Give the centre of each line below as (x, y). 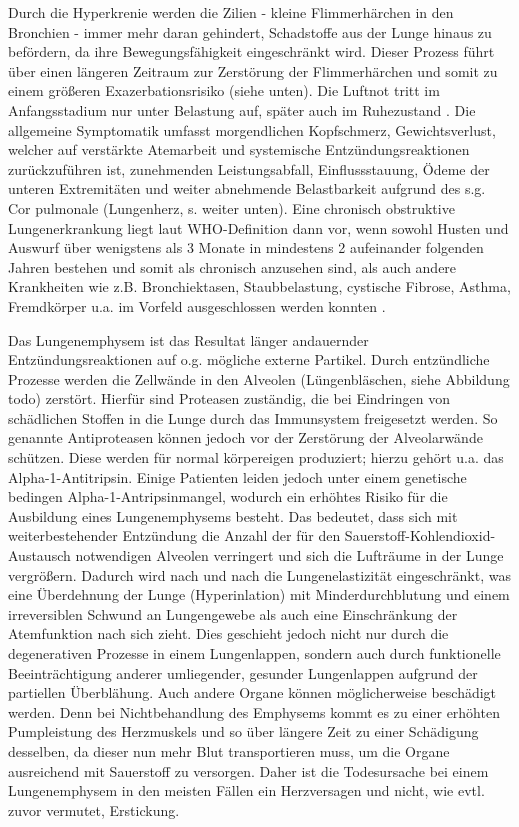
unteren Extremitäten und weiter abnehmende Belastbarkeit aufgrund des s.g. (247, 188)
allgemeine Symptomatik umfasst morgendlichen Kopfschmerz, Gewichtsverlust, (252, 129)
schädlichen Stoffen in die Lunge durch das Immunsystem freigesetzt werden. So (253, 417)
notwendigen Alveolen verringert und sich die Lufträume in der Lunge (289, 555)
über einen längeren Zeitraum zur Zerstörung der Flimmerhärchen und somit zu (253, 70)
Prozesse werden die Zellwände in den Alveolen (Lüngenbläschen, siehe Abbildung (259, 378)
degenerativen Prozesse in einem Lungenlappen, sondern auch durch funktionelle (254, 653)
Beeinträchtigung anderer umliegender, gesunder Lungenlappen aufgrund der (243, 672)
